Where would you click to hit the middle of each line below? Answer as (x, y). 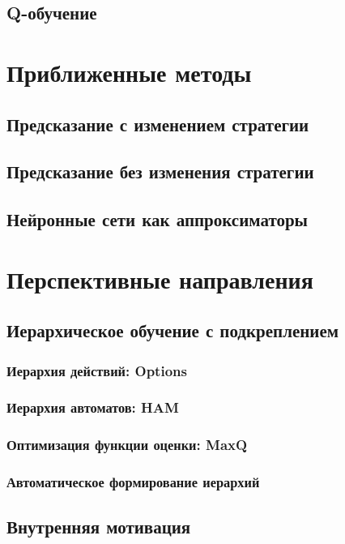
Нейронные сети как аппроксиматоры (158, 219)
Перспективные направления (160, 278)
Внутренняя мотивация (99, 527)
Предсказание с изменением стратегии (158, 124)
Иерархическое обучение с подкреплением (173, 330)
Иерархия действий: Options (97, 370)
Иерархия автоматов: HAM (93, 407)
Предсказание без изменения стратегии (160, 171)
